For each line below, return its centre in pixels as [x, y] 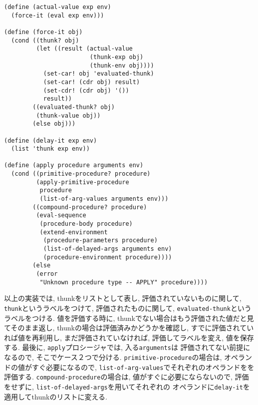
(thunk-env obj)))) [122, 65]
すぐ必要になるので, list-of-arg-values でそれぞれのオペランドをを [143, 367]
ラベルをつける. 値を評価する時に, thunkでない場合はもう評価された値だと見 [129, 318]
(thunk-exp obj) [117, 57]
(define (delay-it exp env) [51, 140]
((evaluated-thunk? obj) [74, 107]
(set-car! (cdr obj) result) [92, 82]
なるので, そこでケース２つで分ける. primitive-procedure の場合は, [113, 357]
